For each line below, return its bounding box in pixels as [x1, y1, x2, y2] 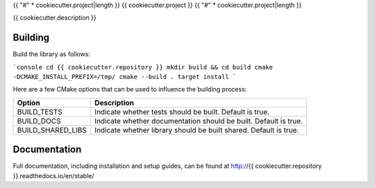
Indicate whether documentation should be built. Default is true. [94, 116, 303, 126]
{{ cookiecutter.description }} [12, 14, 97, 22]
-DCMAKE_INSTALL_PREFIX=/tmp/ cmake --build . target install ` [12, 73, 237, 81]
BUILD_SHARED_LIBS [17, 125, 87, 135]
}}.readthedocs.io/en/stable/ [12, 171, 94, 180]
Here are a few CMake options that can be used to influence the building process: [12, 85, 247, 94]
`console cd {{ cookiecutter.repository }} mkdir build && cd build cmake [12, 63, 274, 71]
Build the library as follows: [12, 50, 90, 58]
